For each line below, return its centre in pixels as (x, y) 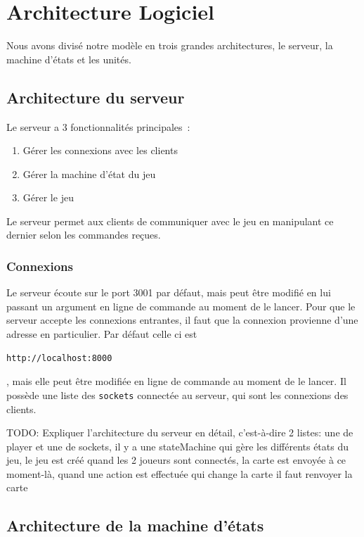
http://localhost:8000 (59, 358)
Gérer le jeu (48, 197)
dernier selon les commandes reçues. (84, 235)
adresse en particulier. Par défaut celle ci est (102, 334)
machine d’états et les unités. (69, 59)
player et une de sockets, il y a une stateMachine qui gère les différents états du (178, 446)
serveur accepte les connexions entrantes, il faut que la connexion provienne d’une (182, 320)
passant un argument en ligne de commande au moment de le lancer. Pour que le (181, 306)
